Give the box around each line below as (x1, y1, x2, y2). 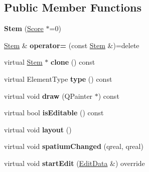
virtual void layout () (4, 124, 72, 134)
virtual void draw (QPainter (4, 90, 93, 101)
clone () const (51, 57, 95, 67)
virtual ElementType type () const (4, 73, 112, 84)
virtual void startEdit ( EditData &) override (4, 157, 145, 168)
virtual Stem (4, 57, 43, 67)
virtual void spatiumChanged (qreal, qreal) (4, 141, 143, 151)
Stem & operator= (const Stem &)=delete (4, 40, 139, 50)
